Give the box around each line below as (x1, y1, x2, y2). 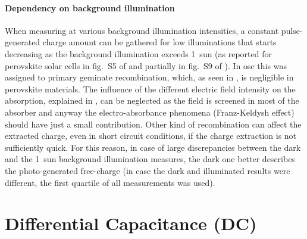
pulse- (281, 24, 303, 36)
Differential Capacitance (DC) (5, 211, 257, 235)
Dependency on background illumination (5, 1, 175, 14)
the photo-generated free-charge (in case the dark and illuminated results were (5, 164, 290, 176)
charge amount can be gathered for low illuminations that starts (42, 36, 277, 48)
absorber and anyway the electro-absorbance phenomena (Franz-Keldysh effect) (5, 105, 295, 118)
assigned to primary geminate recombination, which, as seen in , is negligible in (5, 71, 294, 83)
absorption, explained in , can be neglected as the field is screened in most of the (5, 94, 299, 107)
